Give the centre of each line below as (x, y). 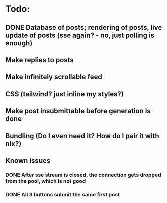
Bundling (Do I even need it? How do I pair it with (82, 136)
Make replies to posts (39, 60)
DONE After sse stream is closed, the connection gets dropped (83, 175)
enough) (19, 43)
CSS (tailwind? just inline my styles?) (65, 94)
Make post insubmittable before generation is (78, 111)
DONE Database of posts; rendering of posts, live (84, 27)
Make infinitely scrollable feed (54, 77)
